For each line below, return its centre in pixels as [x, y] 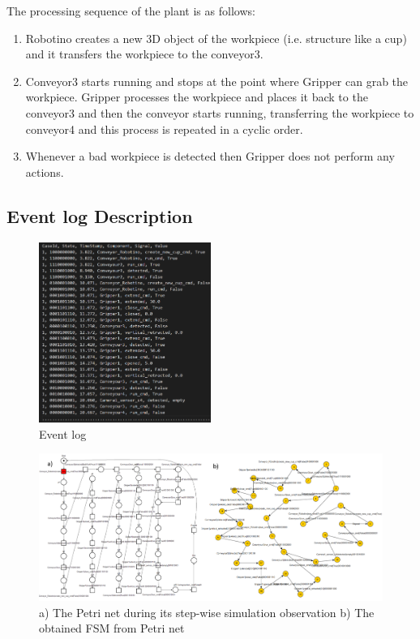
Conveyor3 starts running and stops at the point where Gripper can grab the [217, 81]
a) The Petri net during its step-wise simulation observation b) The [207, 612]
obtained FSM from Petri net [112, 628]
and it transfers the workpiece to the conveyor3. [144, 54]
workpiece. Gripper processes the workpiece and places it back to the [197, 97]
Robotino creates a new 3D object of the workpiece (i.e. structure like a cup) [216, 38]
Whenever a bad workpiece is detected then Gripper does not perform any [210, 156]
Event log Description [100, 215]
